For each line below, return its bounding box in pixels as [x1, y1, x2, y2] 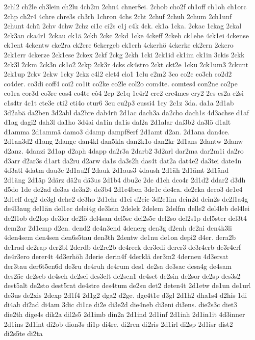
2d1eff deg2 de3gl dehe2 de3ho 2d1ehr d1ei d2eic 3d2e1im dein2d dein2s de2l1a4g [4, 193, 248, 204]
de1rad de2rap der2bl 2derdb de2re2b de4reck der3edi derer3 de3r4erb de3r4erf [4, 241, 241, 252]
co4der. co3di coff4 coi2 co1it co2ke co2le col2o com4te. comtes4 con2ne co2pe [4, 78, 238, 88]
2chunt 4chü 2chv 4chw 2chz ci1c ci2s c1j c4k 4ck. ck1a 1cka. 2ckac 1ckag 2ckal [4, 21, 242, 31]
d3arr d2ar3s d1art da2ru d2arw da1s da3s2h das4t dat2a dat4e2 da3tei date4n [4, 155, 242, 165]
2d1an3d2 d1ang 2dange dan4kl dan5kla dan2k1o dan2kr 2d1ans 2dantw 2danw [4, 136, 243, 146]
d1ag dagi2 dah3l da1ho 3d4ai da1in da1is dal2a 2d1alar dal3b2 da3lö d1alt [4, 117, 231, 127]
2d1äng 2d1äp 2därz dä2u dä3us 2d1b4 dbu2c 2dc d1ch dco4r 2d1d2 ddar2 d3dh [4, 174, 246, 184]
